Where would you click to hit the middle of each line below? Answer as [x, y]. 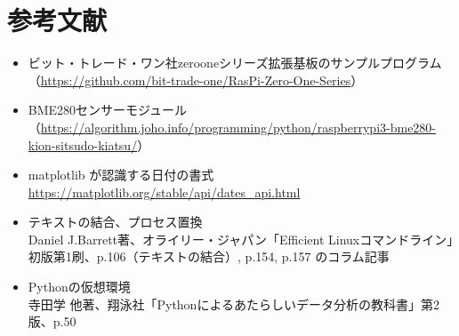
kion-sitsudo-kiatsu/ [83, 144]
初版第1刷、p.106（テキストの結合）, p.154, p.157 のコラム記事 [209, 256]
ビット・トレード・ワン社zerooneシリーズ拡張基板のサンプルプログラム [235, 63]
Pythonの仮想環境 [79, 287]
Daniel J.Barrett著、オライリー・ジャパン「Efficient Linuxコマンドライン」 [241, 239]
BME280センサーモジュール [108, 110]
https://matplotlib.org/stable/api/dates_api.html [164, 192]
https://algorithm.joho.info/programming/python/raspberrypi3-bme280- [238, 127]
